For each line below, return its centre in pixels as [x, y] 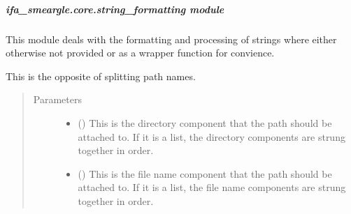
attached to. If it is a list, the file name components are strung [212, 187]
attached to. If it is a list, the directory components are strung [212, 136]
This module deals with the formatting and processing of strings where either [171, 39]
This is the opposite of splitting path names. [101, 76]
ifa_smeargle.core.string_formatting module [115, 9]
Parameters [57, 99]
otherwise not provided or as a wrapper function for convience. [140, 53]
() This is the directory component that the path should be [205, 122]
